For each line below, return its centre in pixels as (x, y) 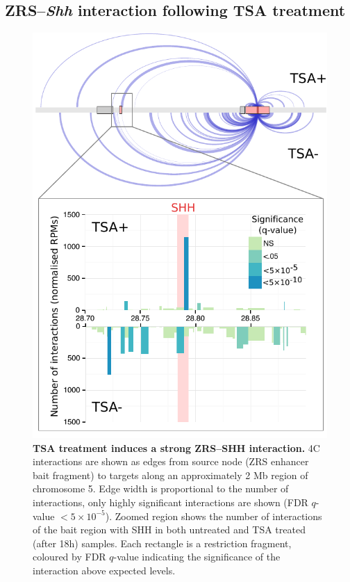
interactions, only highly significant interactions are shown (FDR (170, 502)
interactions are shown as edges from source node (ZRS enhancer (171, 461)
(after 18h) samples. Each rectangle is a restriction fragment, (162, 543)
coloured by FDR (69, 557)
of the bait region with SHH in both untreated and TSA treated (169, 530)
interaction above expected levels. (104, 570)
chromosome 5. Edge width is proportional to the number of (161, 488)
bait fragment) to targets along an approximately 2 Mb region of (170, 475)
